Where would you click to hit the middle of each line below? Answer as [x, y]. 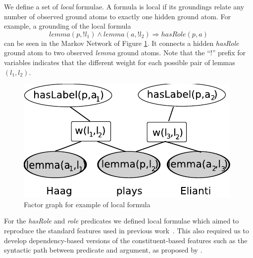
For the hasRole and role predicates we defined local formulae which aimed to [122, 221]
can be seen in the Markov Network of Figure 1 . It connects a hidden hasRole [122, 43]
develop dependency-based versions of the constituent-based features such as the [126, 240]
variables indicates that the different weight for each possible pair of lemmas [120, 62]
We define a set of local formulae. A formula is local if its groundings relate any [124, 6]
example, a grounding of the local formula [68, 26]
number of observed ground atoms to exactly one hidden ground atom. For [117, 16]
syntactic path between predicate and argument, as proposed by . [103, 250]
